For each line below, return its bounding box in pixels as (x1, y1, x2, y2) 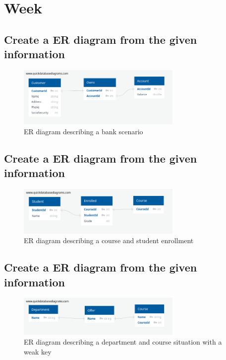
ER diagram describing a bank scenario (24, 126, 143, 137)
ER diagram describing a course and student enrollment (24, 235, 194, 246)
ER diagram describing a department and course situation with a (24, 337, 222, 347)
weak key (24, 346, 52, 357)
